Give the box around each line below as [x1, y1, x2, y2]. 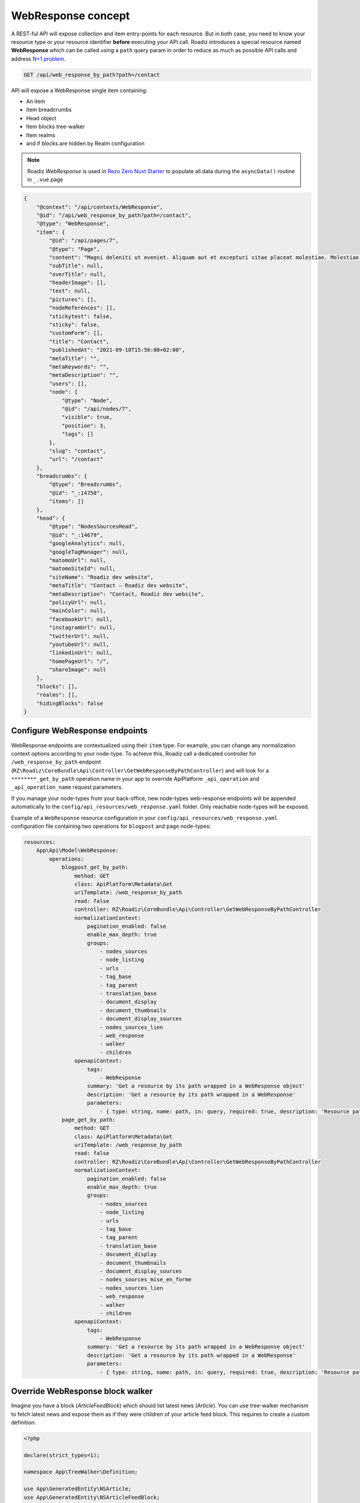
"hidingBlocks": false [36, 700, 103, 706]
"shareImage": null [49, 666, 106, 673]
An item [26, 98, 46, 105]
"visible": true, [61, 414, 113, 421]
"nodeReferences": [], [49, 304, 116, 311]
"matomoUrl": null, [49, 557, 106, 563]
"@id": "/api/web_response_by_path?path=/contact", [36, 212, 192, 219]
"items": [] [49, 498, 84, 505]
